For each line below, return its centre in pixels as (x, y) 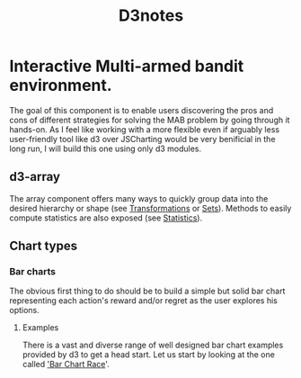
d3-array (35, 177)
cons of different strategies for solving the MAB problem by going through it (150, 120)
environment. (61, 85)
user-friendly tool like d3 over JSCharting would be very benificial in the (142, 139)
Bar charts (33, 272)
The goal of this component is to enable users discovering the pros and (142, 110)
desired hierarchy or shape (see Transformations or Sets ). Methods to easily (150, 208)
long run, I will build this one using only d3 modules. (106, 148)
